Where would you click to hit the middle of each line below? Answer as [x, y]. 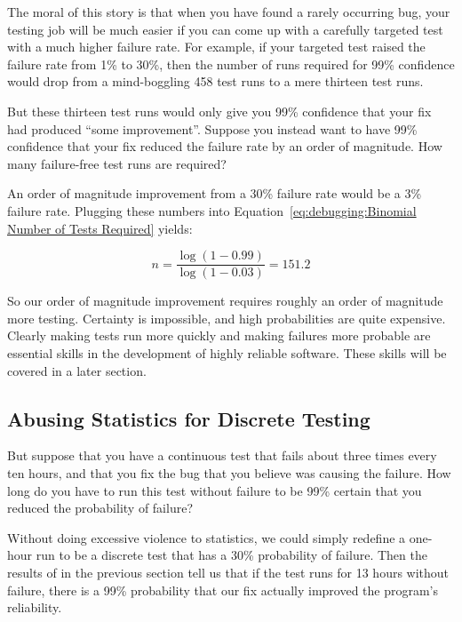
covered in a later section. [77, 370]
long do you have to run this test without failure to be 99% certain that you [215, 490]
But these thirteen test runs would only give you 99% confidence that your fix [219, 111]
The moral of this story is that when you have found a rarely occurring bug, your [229, 12]
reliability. [35, 607]
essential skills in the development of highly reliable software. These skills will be [227, 352]
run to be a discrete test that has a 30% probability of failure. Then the [231, 555]
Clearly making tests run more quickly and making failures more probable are [219, 335]
